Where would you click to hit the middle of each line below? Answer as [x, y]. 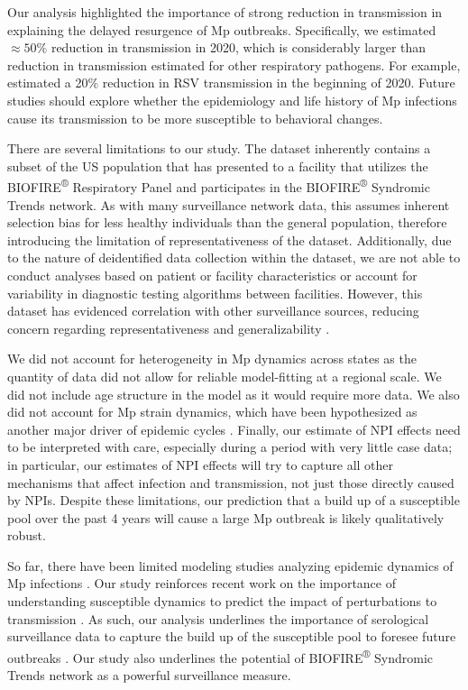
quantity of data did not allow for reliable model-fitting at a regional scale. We [225, 376]
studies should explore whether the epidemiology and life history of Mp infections [232, 100]
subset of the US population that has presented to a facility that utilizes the [218, 166]
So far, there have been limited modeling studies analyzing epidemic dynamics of [230, 565]
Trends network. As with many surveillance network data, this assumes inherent [229, 204]
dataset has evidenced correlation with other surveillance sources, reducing [213, 311]
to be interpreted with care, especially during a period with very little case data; [230, 447]
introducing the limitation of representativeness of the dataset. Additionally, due [229, 239]
